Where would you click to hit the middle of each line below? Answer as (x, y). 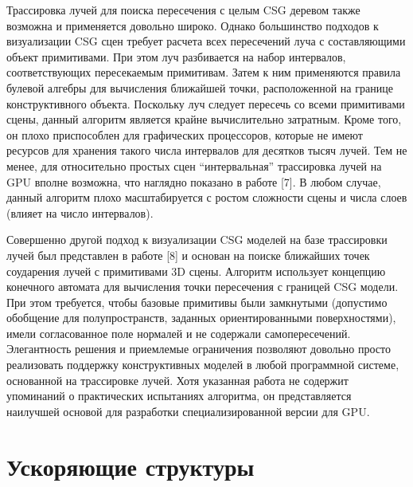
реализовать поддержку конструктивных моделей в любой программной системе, (203, 365)
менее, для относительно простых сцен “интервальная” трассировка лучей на (194, 165)
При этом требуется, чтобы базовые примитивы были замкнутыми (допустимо (197, 302)
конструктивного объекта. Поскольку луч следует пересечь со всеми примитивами (206, 103)
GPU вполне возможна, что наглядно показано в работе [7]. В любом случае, (194, 181)
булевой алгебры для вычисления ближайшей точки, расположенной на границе (200, 87)
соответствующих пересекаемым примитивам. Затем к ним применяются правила (204, 72)
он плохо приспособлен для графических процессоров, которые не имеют (185, 134)
